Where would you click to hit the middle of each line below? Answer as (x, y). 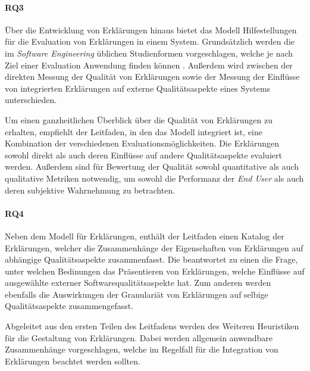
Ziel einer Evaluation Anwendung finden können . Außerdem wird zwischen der (149, 65)
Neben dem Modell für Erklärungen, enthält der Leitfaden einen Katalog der (145, 236)
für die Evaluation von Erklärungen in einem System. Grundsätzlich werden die (150, 41)
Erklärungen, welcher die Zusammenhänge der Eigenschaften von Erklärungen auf (154, 247)
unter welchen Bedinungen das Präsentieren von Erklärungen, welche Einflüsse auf (155, 271)
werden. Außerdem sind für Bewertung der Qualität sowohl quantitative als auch (152, 166)
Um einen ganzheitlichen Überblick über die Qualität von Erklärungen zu (139, 119)
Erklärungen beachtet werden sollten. (73, 361)
